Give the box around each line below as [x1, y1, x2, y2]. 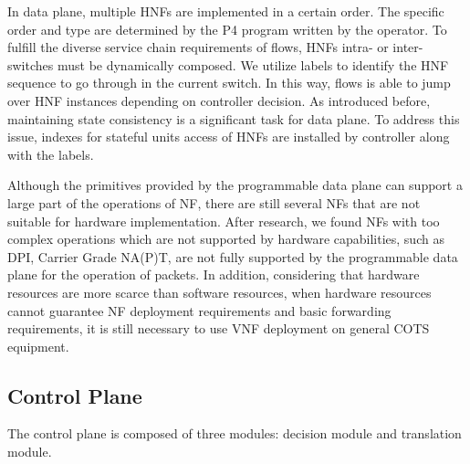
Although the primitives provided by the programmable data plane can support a [7, 175, 463, 195]
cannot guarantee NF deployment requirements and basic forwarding [7, 301, 392, 320]
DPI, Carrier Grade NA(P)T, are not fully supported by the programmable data [7, 247, 458, 266]
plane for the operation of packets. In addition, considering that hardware [7, 265, 420, 284]
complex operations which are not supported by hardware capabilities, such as [7, 229, 444, 248]
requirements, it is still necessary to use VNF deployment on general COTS [7, 319, 430, 338]
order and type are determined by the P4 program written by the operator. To [7, 19, 447, 38]
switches [7, 55, 54, 74]
